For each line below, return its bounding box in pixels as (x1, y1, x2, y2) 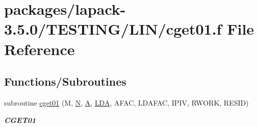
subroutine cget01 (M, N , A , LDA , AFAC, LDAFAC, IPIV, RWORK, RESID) (4, 97, 249, 108)
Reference (4, 38, 75, 59)
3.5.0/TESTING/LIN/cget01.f (4, 18, 222, 39)
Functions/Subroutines (4, 73, 126, 89)
